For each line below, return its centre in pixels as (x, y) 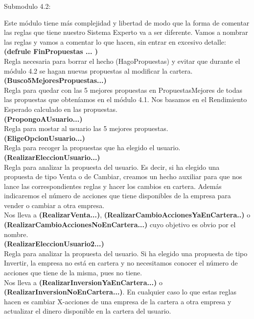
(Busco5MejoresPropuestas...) (55, 80)
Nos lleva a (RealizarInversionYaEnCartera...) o (83, 282)
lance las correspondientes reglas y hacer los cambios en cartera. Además (113, 186)
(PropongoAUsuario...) (43, 119)
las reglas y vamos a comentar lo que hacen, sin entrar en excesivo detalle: (115, 41)
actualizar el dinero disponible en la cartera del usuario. (88, 311)
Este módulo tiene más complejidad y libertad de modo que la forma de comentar (127, 22)
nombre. (16, 234)
